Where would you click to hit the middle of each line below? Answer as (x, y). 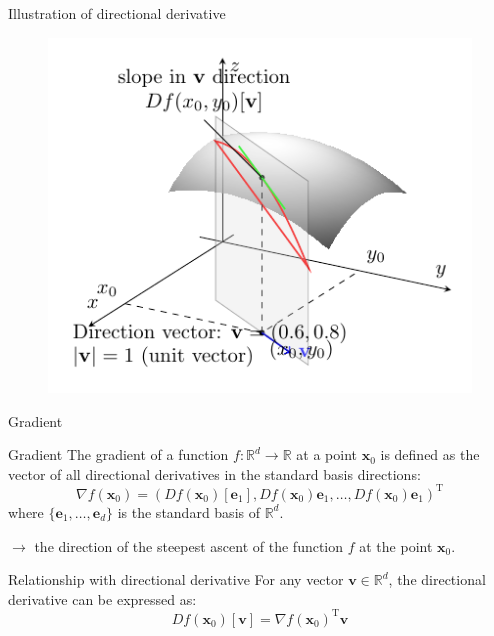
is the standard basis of (188, 511)
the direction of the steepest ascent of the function (189, 545)
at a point (326, 454)
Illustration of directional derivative (117, 13)
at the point (396, 545)
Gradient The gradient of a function (118, 454)
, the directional (437, 579)
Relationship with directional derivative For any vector (176, 579)
